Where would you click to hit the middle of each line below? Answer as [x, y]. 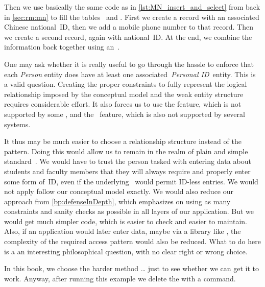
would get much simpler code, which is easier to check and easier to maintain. [126, 221]
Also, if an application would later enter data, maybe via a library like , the [123, 231]
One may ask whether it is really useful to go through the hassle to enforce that [129, 64]
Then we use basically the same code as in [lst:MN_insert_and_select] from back [132, 7]
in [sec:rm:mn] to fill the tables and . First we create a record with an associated [132, 17]
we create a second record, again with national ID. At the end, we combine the [128, 37]
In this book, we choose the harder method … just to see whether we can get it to [131, 268]
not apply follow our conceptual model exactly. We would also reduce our [119, 191]
